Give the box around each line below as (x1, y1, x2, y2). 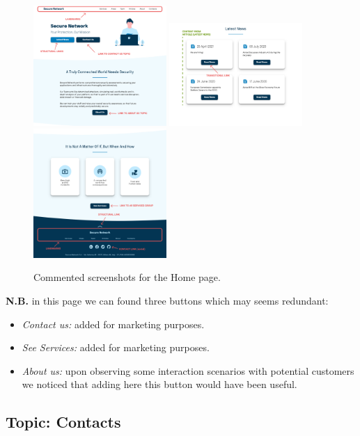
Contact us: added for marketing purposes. (22, 316, 205, 331)
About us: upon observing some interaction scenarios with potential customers (22, 363, 354, 378)
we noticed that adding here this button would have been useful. (22, 377, 297, 391)
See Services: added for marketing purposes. (22, 340, 210, 355)
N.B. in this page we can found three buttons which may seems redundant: (6, 293, 329, 308)
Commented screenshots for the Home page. (33, 270, 221, 284)
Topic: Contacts (6, 411, 121, 433)
